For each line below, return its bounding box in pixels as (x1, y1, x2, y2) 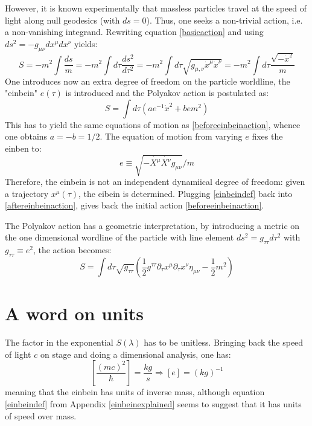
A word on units (5, 301, 144, 326)
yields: (74, 37, 98, 50)
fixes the (252, 130, 283, 143)
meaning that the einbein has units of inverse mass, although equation (5, 386, 265, 398)
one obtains (5, 130, 48, 143)
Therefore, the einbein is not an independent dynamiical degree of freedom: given (5, 175, 305, 188)
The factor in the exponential (5, 336, 113, 349)
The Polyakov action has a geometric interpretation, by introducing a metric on (5, 219, 300, 231)
